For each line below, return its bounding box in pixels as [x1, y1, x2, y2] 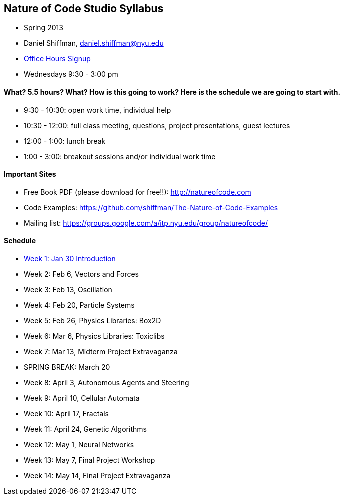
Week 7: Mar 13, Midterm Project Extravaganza [24, 347, 178, 356]
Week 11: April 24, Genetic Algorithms [24, 425, 147, 434]
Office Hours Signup [24, 54, 91, 63]
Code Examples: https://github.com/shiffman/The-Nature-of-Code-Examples [24, 203, 278, 212]
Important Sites [4, 170, 56, 179]
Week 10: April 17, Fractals [24, 409, 109, 418]
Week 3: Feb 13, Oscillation [24, 285, 112, 294]
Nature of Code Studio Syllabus [4, 2, 164, 15]
